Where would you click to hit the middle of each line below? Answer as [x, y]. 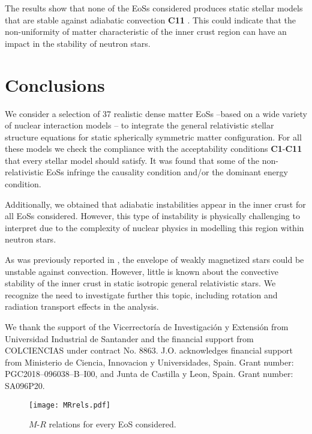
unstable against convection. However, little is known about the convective [142, 271]
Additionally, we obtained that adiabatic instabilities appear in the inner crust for [155, 204]
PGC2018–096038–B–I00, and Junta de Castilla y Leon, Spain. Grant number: [149, 374]
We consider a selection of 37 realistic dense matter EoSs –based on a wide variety [156, 113]
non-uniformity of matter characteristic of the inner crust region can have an [146, 32]
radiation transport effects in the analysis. [82, 306]
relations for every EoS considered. [112, 424]
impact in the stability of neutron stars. [78, 43]
